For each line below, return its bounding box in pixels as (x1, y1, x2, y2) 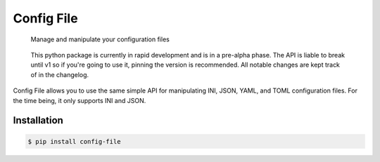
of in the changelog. (30, 70, 89, 79)
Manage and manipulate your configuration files (30, 35, 170, 43)
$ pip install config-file (27, 137, 121, 145)
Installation (13, 114, 63, 126)
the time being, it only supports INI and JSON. (13, 96, 146, 104)
